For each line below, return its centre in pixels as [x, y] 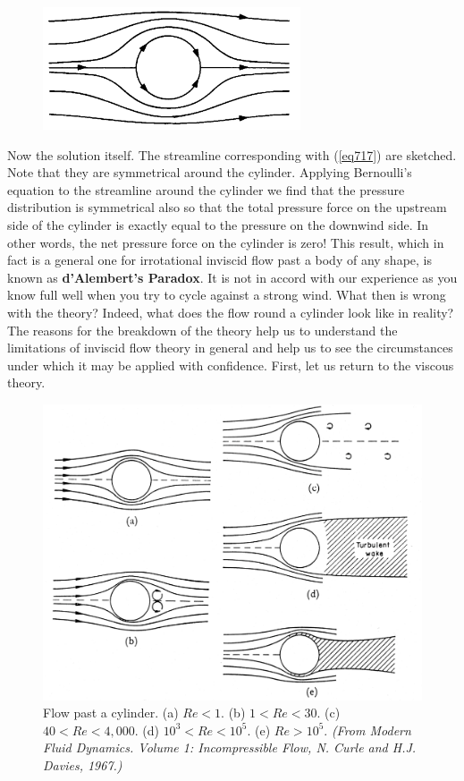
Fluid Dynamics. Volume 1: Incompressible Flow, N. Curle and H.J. [230, 747]
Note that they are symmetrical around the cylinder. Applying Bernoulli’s [210, 172]
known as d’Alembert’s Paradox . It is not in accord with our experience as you [232, 277]
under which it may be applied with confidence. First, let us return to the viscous [231, 365]
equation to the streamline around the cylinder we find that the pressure [206, 189]
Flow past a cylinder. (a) [111, 713]
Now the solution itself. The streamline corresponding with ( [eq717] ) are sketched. [232, 154]
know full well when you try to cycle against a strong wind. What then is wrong [227, 295]
